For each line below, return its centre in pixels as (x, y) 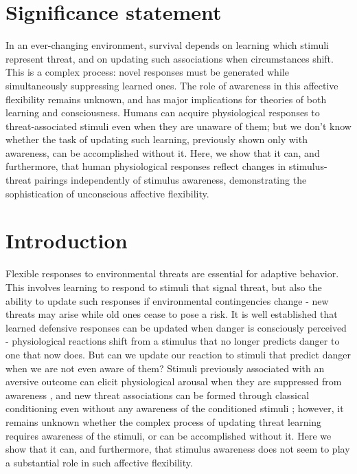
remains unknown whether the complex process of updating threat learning (164, 421)
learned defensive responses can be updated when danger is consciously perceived (176, 327)
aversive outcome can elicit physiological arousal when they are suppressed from (174, 381)
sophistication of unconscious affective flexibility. (107, 193)
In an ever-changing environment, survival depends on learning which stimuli (167, 45)
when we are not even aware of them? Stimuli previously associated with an (165, 368)
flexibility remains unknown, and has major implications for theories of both (166, 99)
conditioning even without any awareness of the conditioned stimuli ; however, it (175, 408)
